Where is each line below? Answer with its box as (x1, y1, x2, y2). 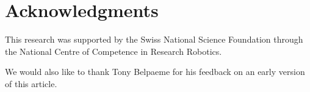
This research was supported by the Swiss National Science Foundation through (5, 33, 303, 46)
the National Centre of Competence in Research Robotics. (5, 44, 222, 57)
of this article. (5, 77, 57, 90)
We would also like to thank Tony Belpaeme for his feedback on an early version (5, 65, 305, 78)
